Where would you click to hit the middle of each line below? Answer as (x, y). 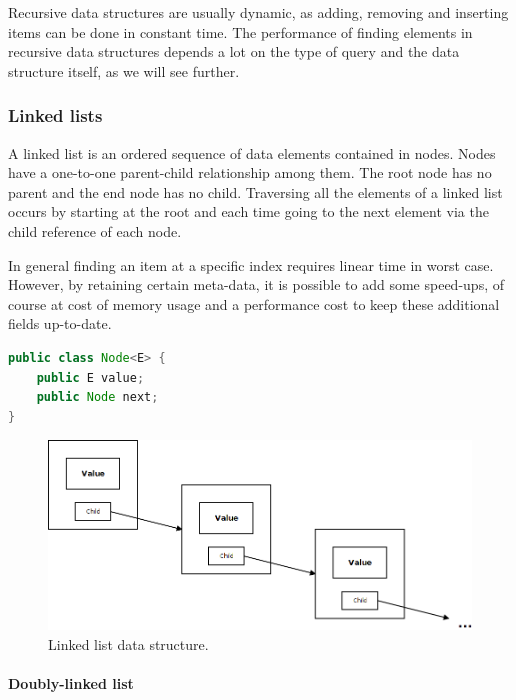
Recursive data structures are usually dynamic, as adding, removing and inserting (258, 12)
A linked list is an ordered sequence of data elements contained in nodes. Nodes (252, 152)
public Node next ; (97, 397)
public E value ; (90, 377)
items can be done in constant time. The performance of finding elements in (240, 31)
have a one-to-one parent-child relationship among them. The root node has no (250, 172)
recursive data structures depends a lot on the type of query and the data (234, 51)
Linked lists (55, 115)
